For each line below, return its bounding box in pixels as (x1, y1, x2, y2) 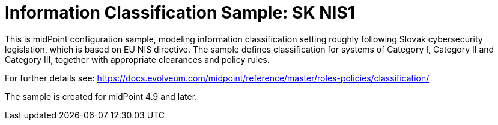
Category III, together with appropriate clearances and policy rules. (5, 54, 270, 65)
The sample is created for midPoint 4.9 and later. (5, 91, 198, 102)
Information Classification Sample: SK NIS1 (5, 2, 355, 23)
